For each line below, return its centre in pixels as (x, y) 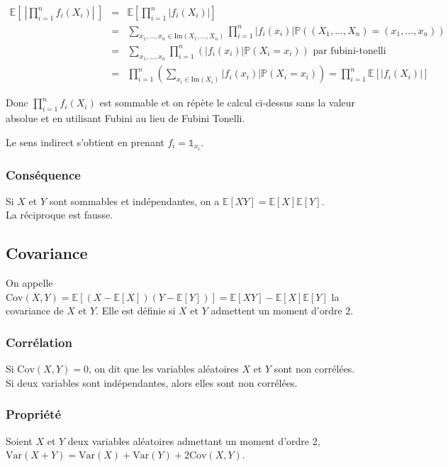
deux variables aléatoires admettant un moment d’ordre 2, (194, 440)
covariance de (35, 311)
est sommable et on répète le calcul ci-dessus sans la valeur (228, 103)
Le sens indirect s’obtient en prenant (85, 142)
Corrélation (39, 342)
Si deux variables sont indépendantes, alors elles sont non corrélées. (152, 382)
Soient (19, 440)
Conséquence (43, 174)
